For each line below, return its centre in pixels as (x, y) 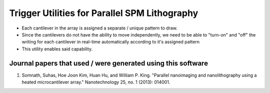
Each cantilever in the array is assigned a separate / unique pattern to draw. (99, 28)
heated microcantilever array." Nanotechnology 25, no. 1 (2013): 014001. (96, 82)
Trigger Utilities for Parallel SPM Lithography (104, 13)
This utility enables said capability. (57, 49)
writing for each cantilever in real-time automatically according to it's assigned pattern (111, 42)
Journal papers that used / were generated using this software (109, 63)
